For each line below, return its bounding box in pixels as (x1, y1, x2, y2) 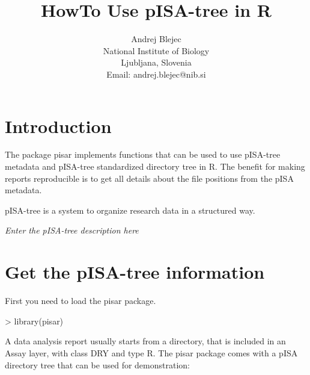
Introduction (5, 113, 112, 138)
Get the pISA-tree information (5, 259, 265, 284)
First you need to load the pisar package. (5, 294, 156, 307)
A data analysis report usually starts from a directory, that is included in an (5, 335, 286, 347)
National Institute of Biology (103, 44, 210, 57)
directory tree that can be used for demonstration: (5, 358, 190, 371)
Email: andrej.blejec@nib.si (106, 67, 206, 80)
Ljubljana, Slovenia (121, 56, 192, 69)
